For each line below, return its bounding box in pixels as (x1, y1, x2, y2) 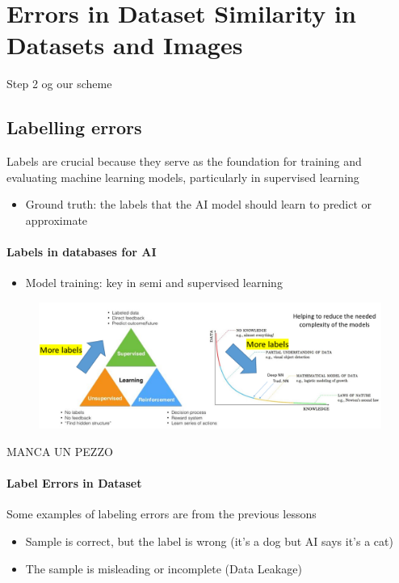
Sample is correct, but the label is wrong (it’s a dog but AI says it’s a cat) (25, 532, 393, 549)
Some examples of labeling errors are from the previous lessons (6, 505, 317, 522)
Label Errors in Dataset (6, 475, 142, 492)
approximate (25, 211, 88, 228)
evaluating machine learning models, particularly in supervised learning (6, 168, 359, 185)
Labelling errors (6, 115, 142, 140)
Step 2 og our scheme (6, 75, 112, 92)
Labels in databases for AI (6, 243, 157, 260)
